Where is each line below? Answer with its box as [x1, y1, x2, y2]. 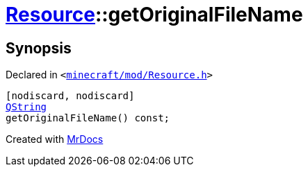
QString [6, 101, 47, 113]
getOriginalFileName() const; [6, 112, 170, 124]
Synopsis [6, 39, 72, 57]
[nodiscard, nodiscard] [6, 90, 135, 102]
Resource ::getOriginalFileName [6, 3, 303, 26]
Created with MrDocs [6, 133, 104, 146]
